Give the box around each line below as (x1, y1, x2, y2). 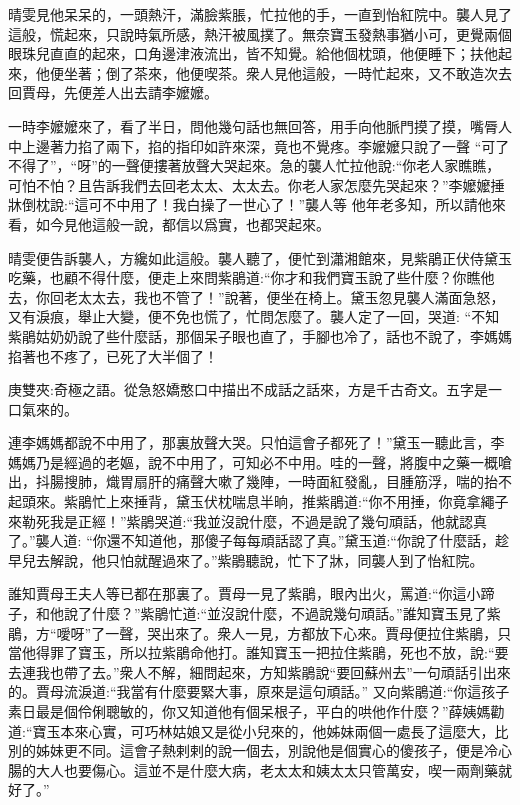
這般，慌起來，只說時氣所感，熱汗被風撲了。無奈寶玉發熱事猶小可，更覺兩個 (8, 23, 512, 44)
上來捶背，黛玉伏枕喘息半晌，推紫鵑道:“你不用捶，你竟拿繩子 (105, 491, 509, 512)
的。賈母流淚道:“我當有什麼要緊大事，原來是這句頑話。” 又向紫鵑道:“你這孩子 (8, 681, 510, 702)
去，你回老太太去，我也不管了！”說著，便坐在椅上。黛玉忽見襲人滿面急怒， (8, 286, 505, 307)
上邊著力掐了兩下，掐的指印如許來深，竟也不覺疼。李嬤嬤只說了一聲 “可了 (21, 135, 510, 156)
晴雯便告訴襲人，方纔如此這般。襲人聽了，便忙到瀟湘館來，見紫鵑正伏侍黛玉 (8, 247, 512, 268)
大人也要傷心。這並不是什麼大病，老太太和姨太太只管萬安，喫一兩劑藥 (35, 759, 498, 780)
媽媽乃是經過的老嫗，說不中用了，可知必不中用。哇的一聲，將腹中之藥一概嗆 (8, 451, 512, 472)
